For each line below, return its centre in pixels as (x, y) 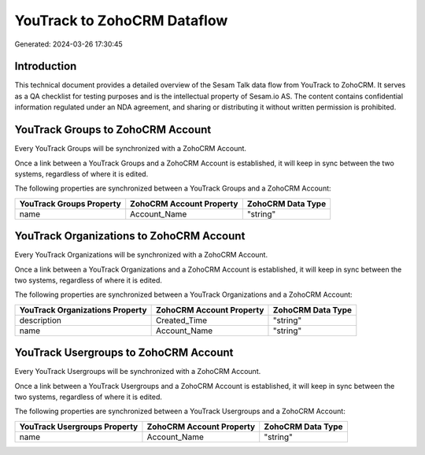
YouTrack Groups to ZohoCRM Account (113, 130)
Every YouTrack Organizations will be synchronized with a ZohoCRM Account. (141, 255)
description (41, 320)
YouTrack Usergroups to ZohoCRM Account (124, 353)
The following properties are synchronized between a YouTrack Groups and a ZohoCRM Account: (173, 188)
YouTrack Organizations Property (83, 309)
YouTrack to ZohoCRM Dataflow (121, 20)
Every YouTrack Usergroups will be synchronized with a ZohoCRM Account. (138, 372)
